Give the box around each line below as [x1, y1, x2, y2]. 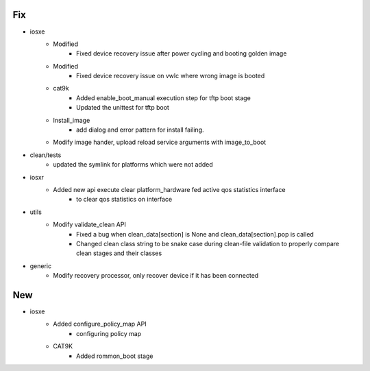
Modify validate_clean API [53, 220, 126, 229]
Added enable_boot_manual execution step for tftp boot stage [76, 93, 251, 102]
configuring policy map [76, 329, 142, 337]
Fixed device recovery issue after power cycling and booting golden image [76, 49, 287, 58]
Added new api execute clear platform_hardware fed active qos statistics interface [53, 185, 286, 193]
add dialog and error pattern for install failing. [76, 125, 205, 134]
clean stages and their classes [76, 249, 162, 257]
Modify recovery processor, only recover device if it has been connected [53, 272, 259, 280]
